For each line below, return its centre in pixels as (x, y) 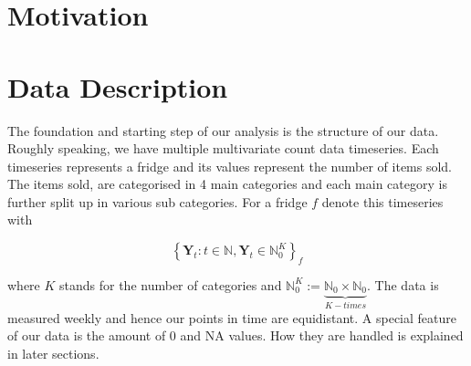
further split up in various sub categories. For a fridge (157, 201)
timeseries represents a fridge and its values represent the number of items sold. (230, 166)
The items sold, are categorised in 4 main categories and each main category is (227, 184)
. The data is (403, 284)
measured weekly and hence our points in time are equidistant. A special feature (232, 317)
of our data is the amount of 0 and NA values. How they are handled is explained (235, 335)
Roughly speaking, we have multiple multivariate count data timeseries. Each (223, 148)
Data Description (118, 86)
